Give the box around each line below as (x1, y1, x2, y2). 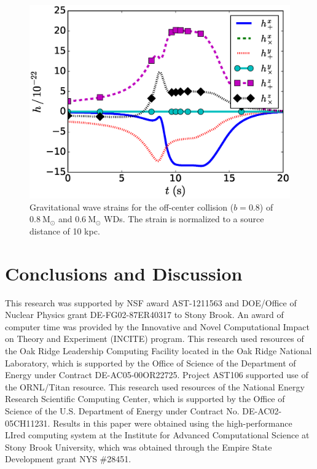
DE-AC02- (242, 404, 282, 417)
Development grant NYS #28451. (5, 452, 131, 465)
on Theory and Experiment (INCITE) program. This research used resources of (5, 332, 304, 345)
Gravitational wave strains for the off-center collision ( (29, 200, 234, 213)
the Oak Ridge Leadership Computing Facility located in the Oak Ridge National (5, 344, 312, 357)
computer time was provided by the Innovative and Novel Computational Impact (5, 320, 310, 333)
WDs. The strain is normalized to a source (104, 212, 264, 225)
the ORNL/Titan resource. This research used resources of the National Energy (5, 380, 305, 393)
